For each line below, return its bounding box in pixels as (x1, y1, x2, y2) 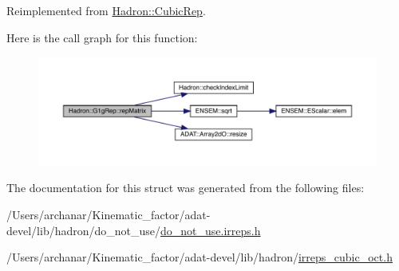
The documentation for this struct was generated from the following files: (6, 179, 365, 196)
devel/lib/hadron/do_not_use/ (6, 222, 161, 238)
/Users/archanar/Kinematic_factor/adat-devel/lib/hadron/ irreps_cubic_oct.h (6, 249, 393, 265)
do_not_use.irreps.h (160, 222, 261, 238)
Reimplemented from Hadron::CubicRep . (6, 2, 206, 18)
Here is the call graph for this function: (6, 29, 198, 45)
